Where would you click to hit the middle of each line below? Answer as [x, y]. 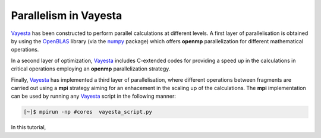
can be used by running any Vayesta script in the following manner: [94, 96]
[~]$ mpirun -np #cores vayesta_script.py [88, 112]
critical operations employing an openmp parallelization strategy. [91, 69]
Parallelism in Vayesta [67, 15]
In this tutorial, [29, 127]
